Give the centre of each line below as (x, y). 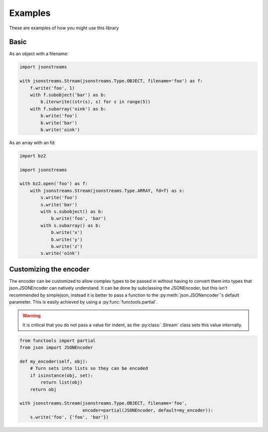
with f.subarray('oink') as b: (68, 109)
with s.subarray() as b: (71, 225)
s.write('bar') (59, 205)
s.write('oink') (60, 253)
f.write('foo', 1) (52, 88)
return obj (43, 389)
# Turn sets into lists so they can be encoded (89, 369)
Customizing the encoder (49, 269)
